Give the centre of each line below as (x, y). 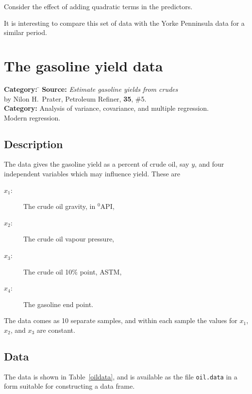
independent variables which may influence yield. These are (92, 174)
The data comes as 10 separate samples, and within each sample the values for (121, 320)
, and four (210, 164)
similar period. (25, 32)
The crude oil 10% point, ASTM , (73, 271)
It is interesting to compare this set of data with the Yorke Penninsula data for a (124, 23)
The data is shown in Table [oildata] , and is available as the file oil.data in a (121, 376)
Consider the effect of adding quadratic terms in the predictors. (98, 6)
